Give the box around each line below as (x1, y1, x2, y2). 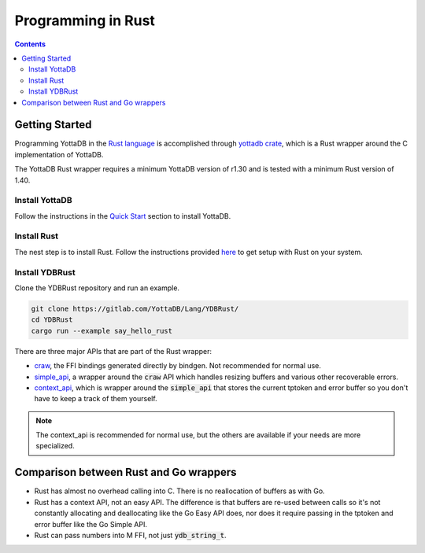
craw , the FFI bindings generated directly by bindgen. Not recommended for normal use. (34, 361, 322, 371)
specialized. (35, 441, 75, 451)
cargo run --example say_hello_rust (31, 326, 173, 335)
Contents (14, 39, 46, 49)
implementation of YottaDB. (14, 149, 104, 159)
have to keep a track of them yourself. (34, 394, 157, 404)
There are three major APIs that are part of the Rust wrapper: (14, 346, 213, 356)
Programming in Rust (14, 12, 155, 29)
